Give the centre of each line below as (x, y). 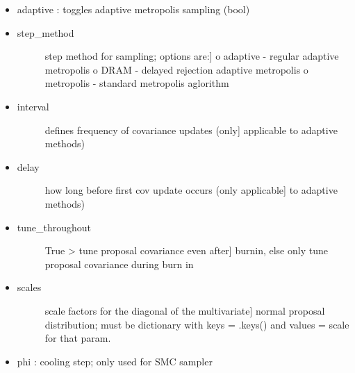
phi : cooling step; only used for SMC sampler (115, 361)
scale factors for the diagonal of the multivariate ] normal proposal (185, 310)
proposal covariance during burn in (119, 264)
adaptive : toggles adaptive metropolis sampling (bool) (133, 9)
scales (29, 287)
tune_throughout (54, 227)
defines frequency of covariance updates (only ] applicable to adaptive (191, 130)
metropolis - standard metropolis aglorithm (137, 83)
